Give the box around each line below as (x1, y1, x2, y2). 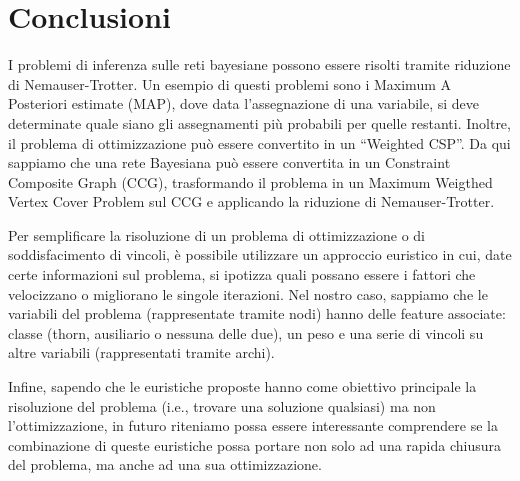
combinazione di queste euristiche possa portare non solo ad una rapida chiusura (8, 434, 502, 455)
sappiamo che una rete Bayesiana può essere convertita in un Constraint (8, 152, 451, 173)
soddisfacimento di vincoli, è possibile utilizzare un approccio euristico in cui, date (8, 244, 512, 265)
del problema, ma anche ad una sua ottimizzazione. (8, 454, 322, 475)
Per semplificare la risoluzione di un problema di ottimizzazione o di (8, 224, 426, 245)
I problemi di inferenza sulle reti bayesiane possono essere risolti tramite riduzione (8, 54, 511, 75)
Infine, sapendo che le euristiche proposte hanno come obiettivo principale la (8, 376, 477, 397)
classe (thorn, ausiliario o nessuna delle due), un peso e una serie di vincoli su (8, 322, 484, 343)
